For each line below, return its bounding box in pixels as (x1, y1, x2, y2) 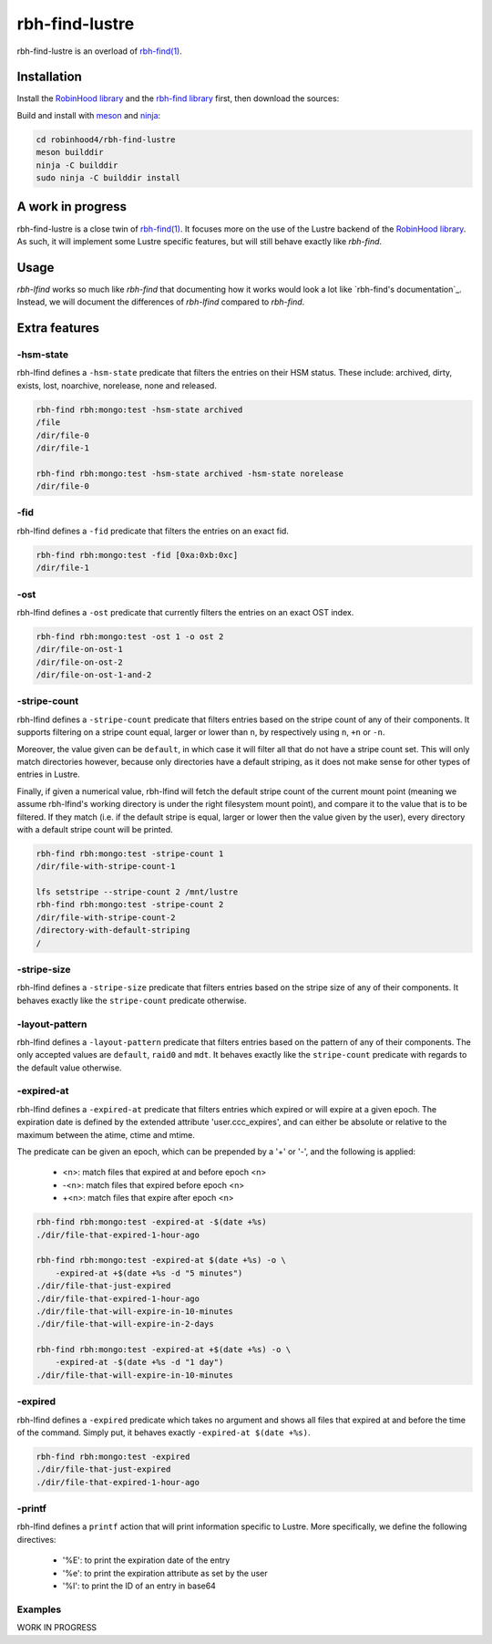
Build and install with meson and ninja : (16, 109, 161, 120)
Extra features (16, 320, 100, 336)
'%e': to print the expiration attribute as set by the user (62, 1567, 268, 1578)
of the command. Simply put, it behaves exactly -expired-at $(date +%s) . (16, 1427, 311, 1438)
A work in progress (16, 199, 128, 214)
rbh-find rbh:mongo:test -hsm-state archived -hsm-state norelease (36, 468, 344, 479)
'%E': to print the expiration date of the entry (62, 1555, 231, 1566)
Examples (16, 1603, 62, 1616)
